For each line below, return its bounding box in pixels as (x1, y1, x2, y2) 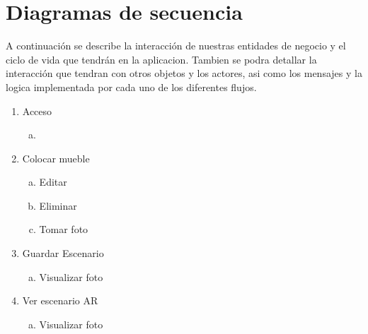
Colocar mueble (22, 150, 90, 165)
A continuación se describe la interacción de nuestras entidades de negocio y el (6, 38, 346, 53)
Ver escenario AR (22, 293, 98, 308)
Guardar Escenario (22, 246, 104, 261)
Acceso (22, 103, 52, 118)
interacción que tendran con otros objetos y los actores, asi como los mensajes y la (6, 66, 362, 80)
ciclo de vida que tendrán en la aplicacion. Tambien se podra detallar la (6, 52, 317, 66)
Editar (39, 174, 67, 189)
